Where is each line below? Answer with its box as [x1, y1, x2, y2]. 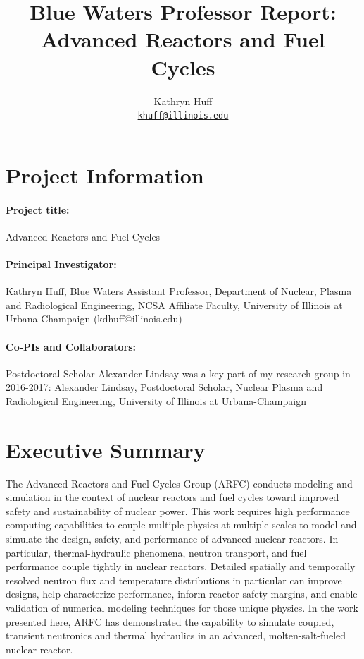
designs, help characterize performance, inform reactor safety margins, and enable [6, 586, 358, 601]
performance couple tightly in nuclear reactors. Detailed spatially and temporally [6, 559, 356, 574]
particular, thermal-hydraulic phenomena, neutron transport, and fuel [6, 545, 307, 560]
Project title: [6, 202, 70, 217]
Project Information [6, 160, 204, 189]
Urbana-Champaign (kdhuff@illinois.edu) [6, 311, 182, 326]
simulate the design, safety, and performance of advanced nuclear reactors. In [6, 531, 339, 545]
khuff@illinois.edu [137, 111, 229, 121]
